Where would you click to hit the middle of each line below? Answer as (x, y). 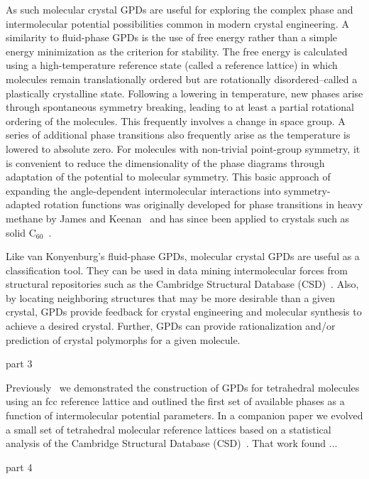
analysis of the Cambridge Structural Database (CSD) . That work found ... (172, 443)
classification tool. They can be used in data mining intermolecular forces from (177, 270)
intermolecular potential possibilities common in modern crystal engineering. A (177, 23)
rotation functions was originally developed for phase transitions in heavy (203, 204)
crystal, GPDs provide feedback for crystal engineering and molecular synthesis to (184, 312)
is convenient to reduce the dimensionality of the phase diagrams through (165, 162)
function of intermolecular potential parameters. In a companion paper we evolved (184, 415)
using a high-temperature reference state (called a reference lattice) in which (172, 65)
